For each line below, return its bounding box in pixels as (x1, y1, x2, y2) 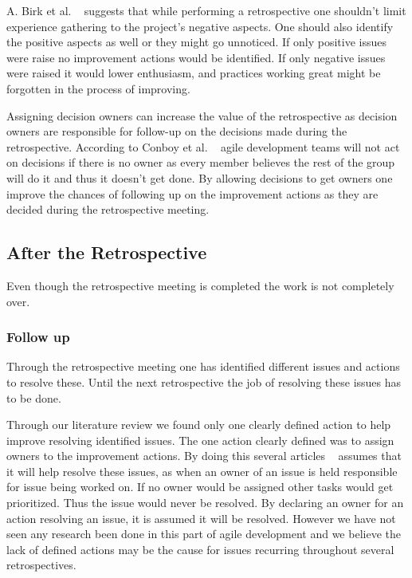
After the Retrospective (6, 240, 207, 265)
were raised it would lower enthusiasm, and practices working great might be (6, 65, 381, 81)
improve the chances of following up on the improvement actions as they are (6, 185, 379, 202)
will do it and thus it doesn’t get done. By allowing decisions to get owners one (6, 169, 393, 186)
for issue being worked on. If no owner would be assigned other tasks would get (6, 478, 394, 495)
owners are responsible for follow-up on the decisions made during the (6, 123, 347, 140)
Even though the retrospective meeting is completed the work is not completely (6, 277, 394, 293)
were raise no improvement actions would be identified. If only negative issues (6, 49, 386, 65)
